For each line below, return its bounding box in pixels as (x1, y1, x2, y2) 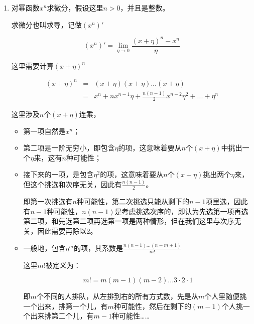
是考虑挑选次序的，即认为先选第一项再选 (114, 206, 248, 216)
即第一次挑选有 (23, 196, 73, 207)
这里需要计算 (11, 60, 54, 71)
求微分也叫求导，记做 (11, 19, 82, 30)
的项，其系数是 (73, 242, 123, 253)
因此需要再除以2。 (37, 225, 97, 236)
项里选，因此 (205, 196, 248, 207)
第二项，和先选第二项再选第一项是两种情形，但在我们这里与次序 (23, 216, 234, 226)
